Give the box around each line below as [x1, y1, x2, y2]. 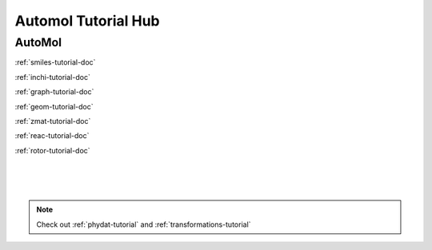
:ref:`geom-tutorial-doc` [14, 101, 94, 111]
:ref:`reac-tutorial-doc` [14, 131, 90, 141]
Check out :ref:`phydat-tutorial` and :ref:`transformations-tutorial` [36, 220, 251, 229]
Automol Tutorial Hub [14, 12, 160, 30]
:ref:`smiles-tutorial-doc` [14, 58, 96, 67]
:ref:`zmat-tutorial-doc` [14, 116, 91, 125]
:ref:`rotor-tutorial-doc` [14, 145, 91, 155]
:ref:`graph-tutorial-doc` [14, 87, 94, 97]
